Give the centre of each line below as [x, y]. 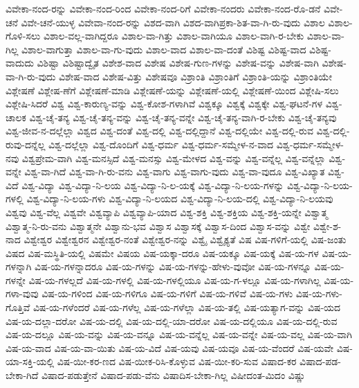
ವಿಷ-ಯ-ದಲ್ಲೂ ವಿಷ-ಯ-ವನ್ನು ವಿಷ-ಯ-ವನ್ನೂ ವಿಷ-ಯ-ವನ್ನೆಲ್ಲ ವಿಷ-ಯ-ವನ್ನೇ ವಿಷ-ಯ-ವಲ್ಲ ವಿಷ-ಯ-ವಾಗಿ [179, 334]
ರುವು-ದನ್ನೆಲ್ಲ [26, 144]
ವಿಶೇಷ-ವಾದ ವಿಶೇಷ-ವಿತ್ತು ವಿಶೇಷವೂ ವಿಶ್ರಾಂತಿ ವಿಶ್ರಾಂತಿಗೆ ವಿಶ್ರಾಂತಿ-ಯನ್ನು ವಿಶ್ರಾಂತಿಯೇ [195, 76]
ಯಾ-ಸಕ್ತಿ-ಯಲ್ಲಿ [30, 361]
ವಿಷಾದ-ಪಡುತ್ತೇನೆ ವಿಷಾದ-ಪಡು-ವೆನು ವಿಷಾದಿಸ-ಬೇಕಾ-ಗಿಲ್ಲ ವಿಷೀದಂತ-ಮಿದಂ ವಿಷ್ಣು [173, 375]
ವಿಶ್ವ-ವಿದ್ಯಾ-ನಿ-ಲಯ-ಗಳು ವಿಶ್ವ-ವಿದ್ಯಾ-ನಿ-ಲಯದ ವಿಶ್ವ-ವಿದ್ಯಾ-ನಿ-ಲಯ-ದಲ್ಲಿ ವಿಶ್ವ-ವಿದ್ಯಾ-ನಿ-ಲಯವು [180, 199]
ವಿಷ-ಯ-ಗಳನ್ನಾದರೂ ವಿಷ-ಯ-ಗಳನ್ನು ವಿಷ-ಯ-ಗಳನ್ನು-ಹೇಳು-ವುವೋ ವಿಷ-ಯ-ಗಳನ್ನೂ [173, 266]
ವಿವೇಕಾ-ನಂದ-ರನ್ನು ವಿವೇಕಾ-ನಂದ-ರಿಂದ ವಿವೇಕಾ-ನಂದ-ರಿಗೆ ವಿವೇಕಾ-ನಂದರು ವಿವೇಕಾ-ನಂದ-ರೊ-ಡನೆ [163, 8]
